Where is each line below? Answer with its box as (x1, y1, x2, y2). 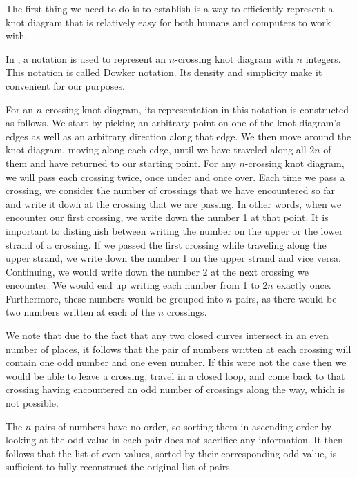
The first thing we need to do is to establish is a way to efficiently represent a (6, 1, 334, 15)
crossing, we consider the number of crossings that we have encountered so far (6, 183, 336, 198)
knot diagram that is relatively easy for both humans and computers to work (6, 15, 331, 29)
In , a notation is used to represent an (6, 51, 166, 66)
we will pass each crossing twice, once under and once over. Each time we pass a (6, 169, 345, 184)
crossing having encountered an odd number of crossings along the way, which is (6, 382, 345, 396)
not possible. (6, 396, 59, 410)
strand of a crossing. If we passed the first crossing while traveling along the (6, 237, 327, 251)
